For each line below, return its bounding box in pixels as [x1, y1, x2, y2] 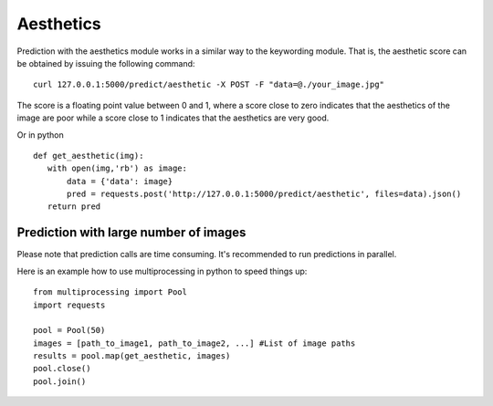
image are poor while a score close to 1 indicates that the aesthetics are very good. [16, 112, 330, 123]
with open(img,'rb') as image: [47, 163, 187, 173]
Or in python [16, 129, 64, 141]
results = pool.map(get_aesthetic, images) [33, 351, 231, 361]
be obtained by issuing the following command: [16, 57, 195, 68]
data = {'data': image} [67, 176, 173, 186]
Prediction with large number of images [16, 224, 246, 241]
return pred [47, 202, 101, 212]
